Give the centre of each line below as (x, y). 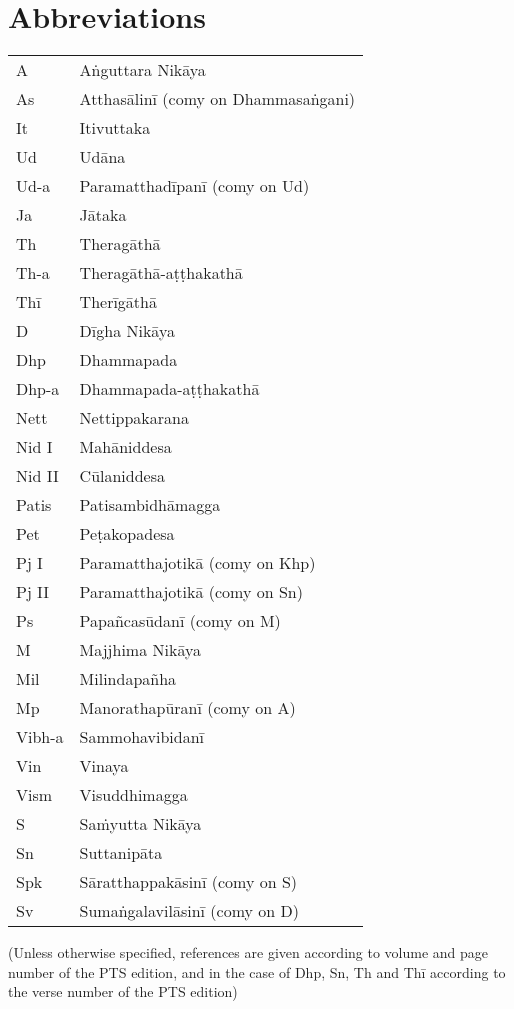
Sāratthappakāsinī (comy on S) (188, 882)
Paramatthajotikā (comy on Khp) (197, 563)
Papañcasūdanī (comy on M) (180, 621)
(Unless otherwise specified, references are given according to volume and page (248, 952)
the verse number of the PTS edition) (123, 991)
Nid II (37, 476)
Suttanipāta (121, 853)
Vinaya (104, 766)
